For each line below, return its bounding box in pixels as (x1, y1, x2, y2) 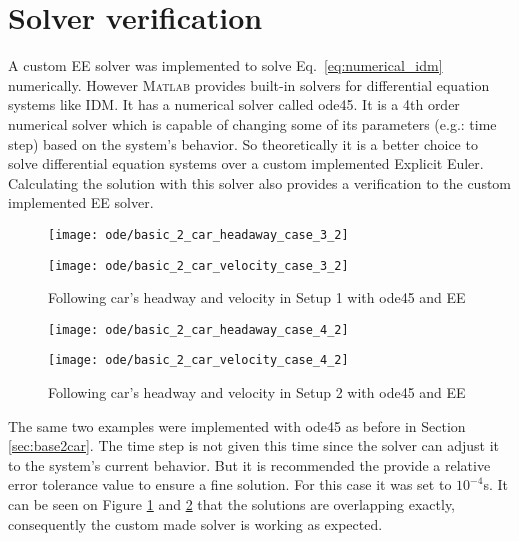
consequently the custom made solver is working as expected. (8, 513, 383, 534)
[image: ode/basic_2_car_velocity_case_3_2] (48, 258, 349, 273)
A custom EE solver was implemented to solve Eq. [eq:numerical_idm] (8, 55, 443, 76)
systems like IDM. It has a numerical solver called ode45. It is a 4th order (8, 94, 460, 115)
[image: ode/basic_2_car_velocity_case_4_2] (48, 353, 349, 368)
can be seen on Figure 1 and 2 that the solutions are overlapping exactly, (8, 494, 456, 515)
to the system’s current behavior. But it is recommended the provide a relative (8, 454, 491, 475)
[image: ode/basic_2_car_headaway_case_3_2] (48, 227, 349, 242)
